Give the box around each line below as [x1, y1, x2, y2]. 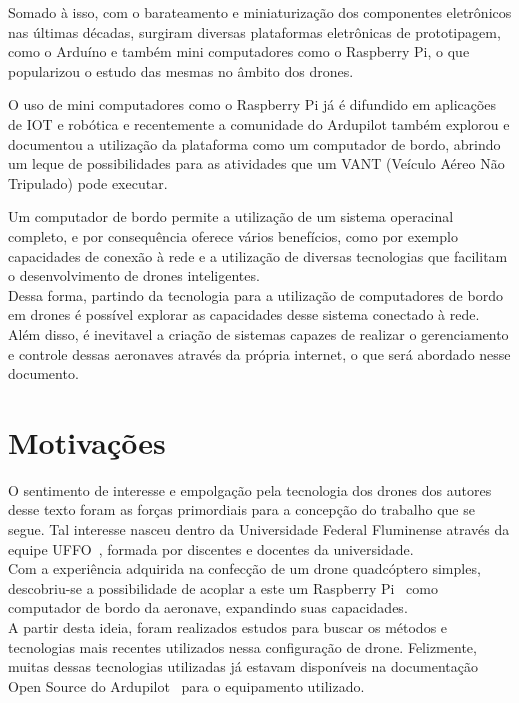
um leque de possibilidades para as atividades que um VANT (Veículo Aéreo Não [8, 153, 505, 174]
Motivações [8, 421, 166, 462]
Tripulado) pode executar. [8, 172, 168, 193]
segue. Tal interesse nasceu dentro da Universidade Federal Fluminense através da [8, 519, 510, 539]
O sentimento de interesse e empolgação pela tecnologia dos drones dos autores [8, 479, 492, 500]
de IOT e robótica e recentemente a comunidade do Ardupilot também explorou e [8, 113, 510, 134]
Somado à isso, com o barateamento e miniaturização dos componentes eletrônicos [8, 2, 512, 22]
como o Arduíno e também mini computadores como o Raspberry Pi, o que [8, 41, 470, 62]
